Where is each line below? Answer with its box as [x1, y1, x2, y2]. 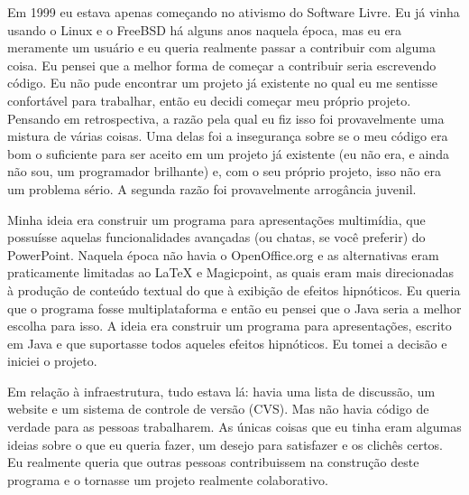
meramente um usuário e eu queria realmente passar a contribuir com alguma [7, 38, 436, 57]
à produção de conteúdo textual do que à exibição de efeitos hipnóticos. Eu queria [7, 280, 461, 299]
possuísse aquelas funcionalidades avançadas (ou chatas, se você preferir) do [7, 228, 426, 247]
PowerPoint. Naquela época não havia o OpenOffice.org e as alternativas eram [7, 245, 439, 264]
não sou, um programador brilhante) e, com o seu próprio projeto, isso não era [7, 162, 441, 181]
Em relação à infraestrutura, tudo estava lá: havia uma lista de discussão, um [7, 381, 436, 400]
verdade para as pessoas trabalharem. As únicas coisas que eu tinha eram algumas [7, 417, 462, 436]
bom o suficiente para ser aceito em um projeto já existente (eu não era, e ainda [7, 144, 449, 163]
